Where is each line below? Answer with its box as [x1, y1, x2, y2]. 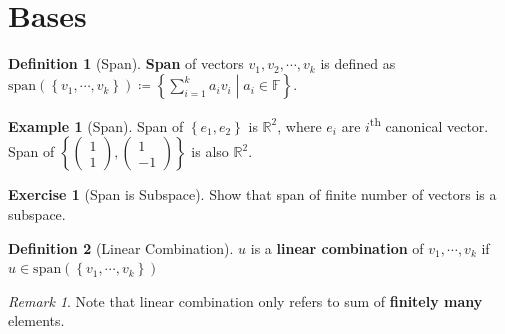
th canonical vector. [369, 113, 489, 136]
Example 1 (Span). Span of [8, 115, 184, 136]
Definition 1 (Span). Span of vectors [8, 53, 244, 74]
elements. [8, 310, 65, 331]
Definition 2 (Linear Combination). [8, 237, 234, 258]
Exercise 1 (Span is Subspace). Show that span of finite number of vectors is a [8, 184, 497, 205]
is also [191, 141, 229, 162]
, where [277, 115, 322, 136]
